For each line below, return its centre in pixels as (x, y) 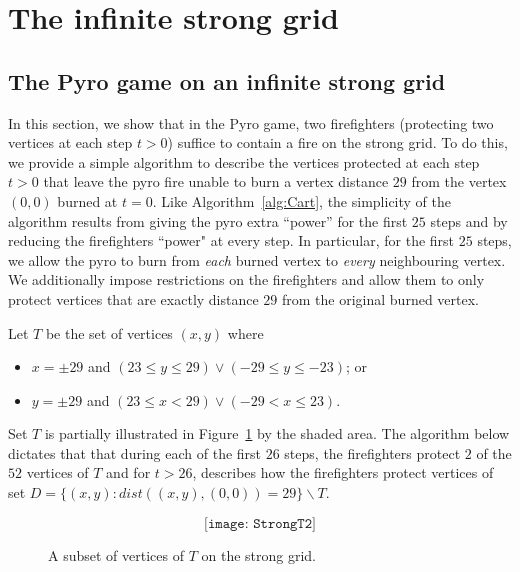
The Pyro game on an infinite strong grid (227, 80)
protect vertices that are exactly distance (133, 298)
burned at (87, 200)
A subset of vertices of (116, 554)
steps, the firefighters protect (372, 452)
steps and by (469, 220)
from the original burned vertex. (380, 298)
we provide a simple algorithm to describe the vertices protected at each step (244, 161)
